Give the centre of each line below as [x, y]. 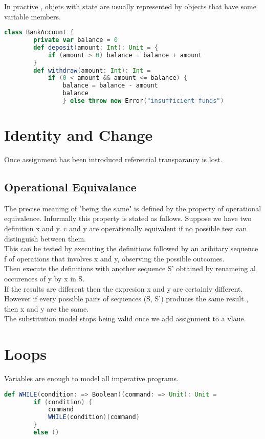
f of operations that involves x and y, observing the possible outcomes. [114, 258]
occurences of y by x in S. [45, 279]
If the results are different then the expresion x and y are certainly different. [124, 288]
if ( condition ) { [63, 402]
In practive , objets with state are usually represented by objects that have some [130, 6]
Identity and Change [79, 135]
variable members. [32, 16]
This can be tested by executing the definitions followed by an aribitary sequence [131, 248]
